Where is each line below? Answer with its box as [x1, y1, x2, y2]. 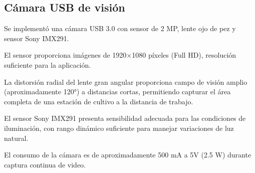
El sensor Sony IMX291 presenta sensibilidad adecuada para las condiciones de [4, 113, 246, 123]
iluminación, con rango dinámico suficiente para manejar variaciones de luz [4, 122, 234, 133]
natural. [4, 132, 29, 143]
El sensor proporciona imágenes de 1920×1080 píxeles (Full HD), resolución [4, 50, 236, 60]
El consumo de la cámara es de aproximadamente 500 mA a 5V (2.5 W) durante [4, 149, 251, 160]
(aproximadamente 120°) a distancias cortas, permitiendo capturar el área [4, 86, 231, 97]
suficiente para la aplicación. [4, 59, 91, 70]
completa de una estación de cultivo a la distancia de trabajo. [4, 96, 193, 106]
